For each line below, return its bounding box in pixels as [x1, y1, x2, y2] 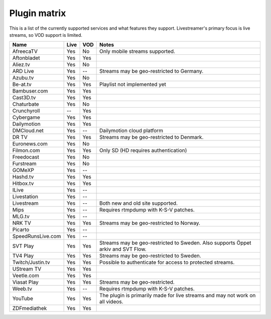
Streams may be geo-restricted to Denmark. [99, 134, 204, 141]
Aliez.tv [12, 61, 30, 68]
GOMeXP [12, 167, 35, 174]
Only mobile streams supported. [99, 48, 176, 55]
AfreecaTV [12, 48, 38, 55]
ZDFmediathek [12, 305, 47, 312]
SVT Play [12, 243, 34, 250]
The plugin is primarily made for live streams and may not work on [99, 292, 256, 299]
